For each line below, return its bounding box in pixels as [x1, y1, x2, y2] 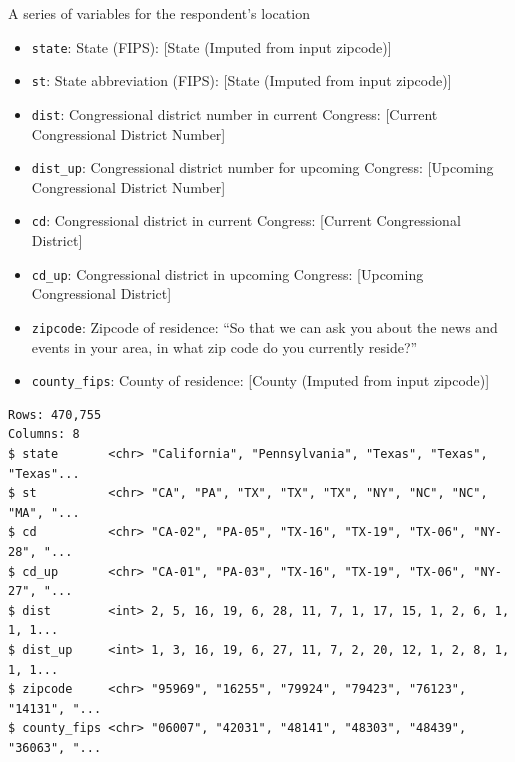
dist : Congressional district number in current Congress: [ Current [31, 103, 438, 124]
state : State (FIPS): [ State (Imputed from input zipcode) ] [31, 36, 392, 57]
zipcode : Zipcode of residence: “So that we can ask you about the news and [31, 316, 498, 337]
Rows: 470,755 [8, 407, 102, 422]
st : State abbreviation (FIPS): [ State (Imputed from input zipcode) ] [31, 70, 452, 91]
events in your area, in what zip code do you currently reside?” [31, 336, 418, 357]
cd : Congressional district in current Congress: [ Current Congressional [31, 210, 461, 231]
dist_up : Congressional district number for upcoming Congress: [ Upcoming [31, 157, 494, 178]
